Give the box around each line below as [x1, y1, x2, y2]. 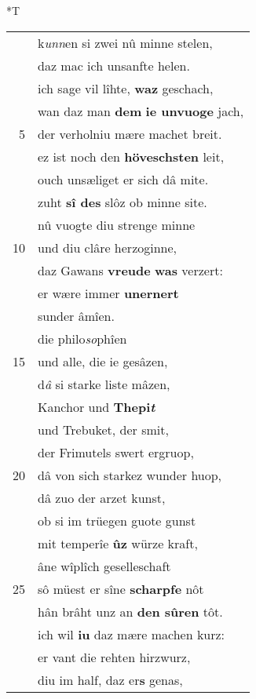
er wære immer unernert [38, 283, 179, 302]
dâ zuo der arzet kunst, [38, 488, 166, 507]
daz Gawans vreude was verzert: [38, 260, 223, 279]
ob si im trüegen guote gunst [38, 511, 196, 530]
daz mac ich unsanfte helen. [38, 56, 190, 75]
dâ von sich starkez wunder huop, [38, 465, 222, 484]
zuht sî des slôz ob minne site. [38, 192, 207, 211]
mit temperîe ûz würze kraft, [38, 533, 198, 552]
